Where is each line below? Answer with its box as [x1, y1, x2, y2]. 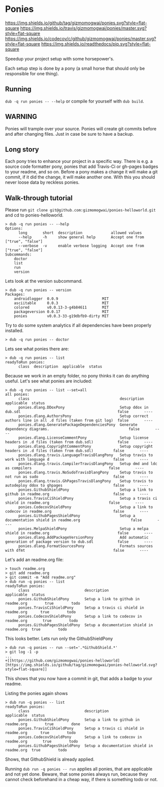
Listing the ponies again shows [5, 690, 68, 696]
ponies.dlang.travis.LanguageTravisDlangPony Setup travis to [18, 453, 153, 458]
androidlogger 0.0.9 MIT [14, 296, 109, 302]
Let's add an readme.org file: [5, 557, 64, 563]
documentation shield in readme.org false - [5, 518, 160, 523]
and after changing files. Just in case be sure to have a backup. [5, 131, 134, 137]
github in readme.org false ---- [5, 492, 149, 497]
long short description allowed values [18, 230, 142, 236]
